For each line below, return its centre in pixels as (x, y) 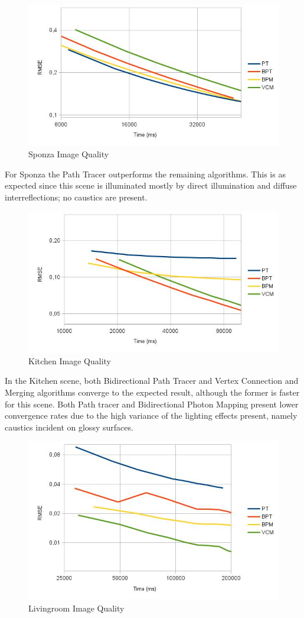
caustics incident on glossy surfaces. (69, 427)
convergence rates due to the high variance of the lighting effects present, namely (151, 415)
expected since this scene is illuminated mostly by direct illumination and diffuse (151, 185)
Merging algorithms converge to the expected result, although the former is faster (152, 392)
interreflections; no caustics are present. (76, 197)
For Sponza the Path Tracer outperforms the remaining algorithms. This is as (145, 174)
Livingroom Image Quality (76, 608)
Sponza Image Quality (69, 154)
